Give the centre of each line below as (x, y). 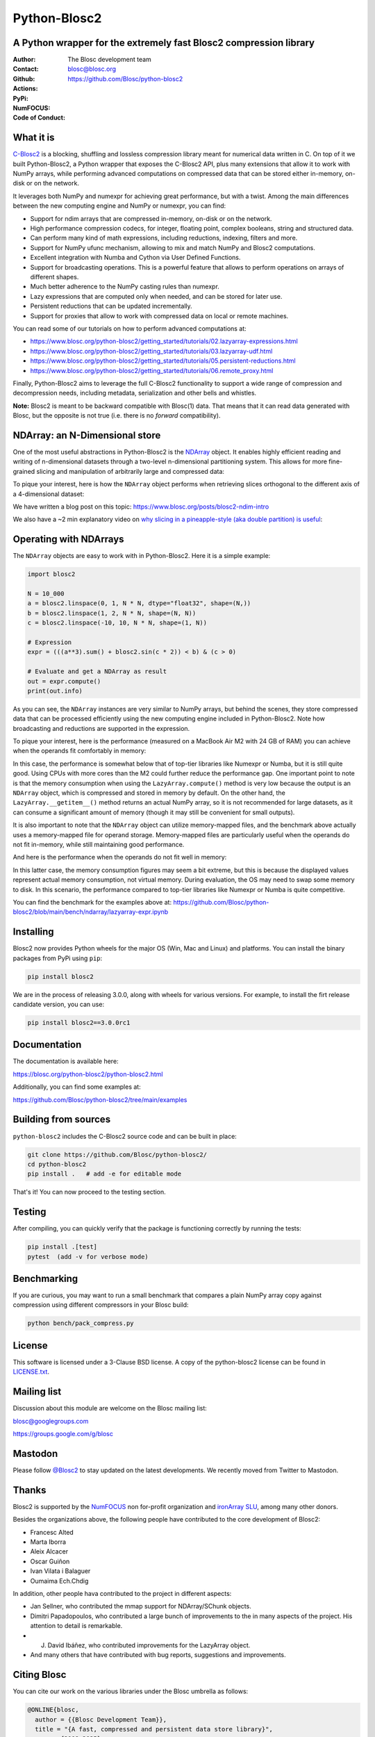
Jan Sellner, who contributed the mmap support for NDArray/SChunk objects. (141, 1606)
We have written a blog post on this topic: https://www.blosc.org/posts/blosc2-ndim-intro (141, 507)
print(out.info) (55, 691)
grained (24, 471)
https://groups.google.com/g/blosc (63, 1434)
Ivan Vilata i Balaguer (60, 1571)
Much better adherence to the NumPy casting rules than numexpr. (125, 287)
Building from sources (62, 1120)
